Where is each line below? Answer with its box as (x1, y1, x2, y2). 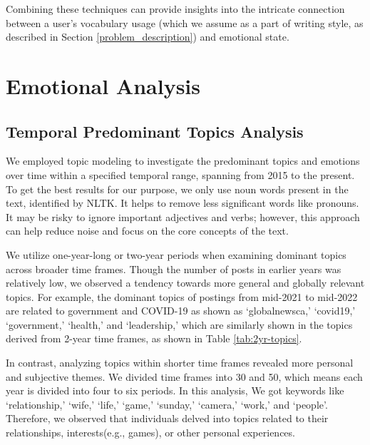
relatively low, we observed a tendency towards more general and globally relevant (6, 275, 365, 290)
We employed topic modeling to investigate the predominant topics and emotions (6, 153, 360, 168)
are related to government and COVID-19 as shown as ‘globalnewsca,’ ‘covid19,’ (6, 303, 356, 318)
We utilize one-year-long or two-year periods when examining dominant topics (6, 247, 346, 262)
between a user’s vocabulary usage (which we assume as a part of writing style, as (6, 15, 364, 30)
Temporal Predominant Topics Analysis (6, 120, 304, 142)
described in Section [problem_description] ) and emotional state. (6, 29, 289, 44)
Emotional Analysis (6, 71, 201, 100)
